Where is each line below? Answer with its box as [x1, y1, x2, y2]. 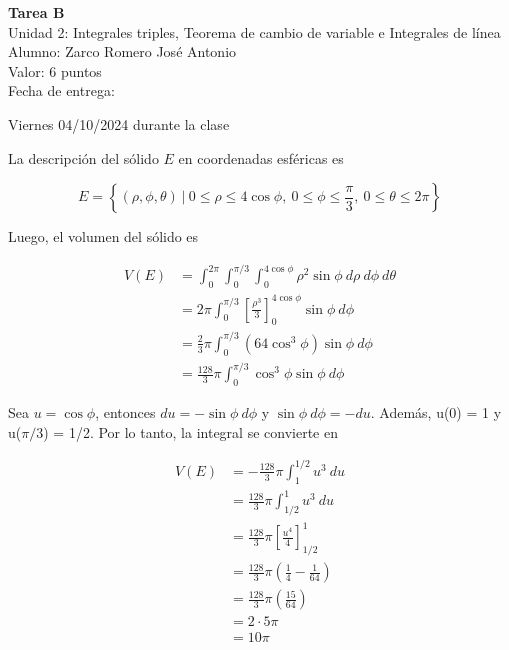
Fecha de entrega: [8, 80, 115, 101]
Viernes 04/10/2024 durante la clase [8, 113, 230, 134]
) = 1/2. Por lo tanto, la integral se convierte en [43, 421, 338, 442]
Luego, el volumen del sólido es [8, 226, 199, 247]
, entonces [95, 402, 156, 423]
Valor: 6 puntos [8, 60, 102, 81]
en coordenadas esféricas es [178, 147, 344, 168]
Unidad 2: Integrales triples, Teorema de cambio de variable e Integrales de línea [8, 21, 501, 42]
